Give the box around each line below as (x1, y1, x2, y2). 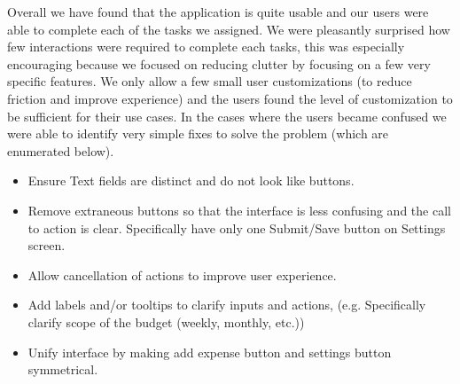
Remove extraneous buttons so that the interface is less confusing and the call (27, 200, 451, 219)
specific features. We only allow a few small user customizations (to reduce (7, 72, 412, 90)
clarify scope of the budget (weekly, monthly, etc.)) (27, 312, 305, 331)
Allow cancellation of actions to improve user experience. (27, 265, 337, 284)
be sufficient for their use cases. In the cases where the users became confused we (7, 106, 447, 125)
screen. (27, 236, 66, 255)
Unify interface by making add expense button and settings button (27, 342, 392, 361)
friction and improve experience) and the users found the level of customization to (7, 89, 453, 107)
